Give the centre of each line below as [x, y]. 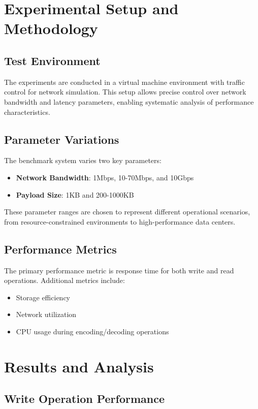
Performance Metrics [60, 249]
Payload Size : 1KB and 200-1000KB [75, 194]
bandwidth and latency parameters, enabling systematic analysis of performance [129, 101]
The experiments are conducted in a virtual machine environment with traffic [124, 82]
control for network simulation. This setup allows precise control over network [125, 92]
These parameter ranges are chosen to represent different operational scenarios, [127, 212]
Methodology [51, 28]
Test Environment [52, 60]
